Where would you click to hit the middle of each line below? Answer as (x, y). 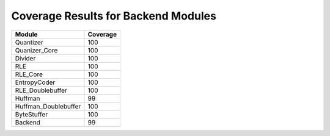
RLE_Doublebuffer (41, 90)
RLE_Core (29, 74)
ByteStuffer (31, 114)
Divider (25, 58)
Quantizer (29, 42)
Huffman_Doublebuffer (48, 106)
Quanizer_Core (36, 50)
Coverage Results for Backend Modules (114, 16)
